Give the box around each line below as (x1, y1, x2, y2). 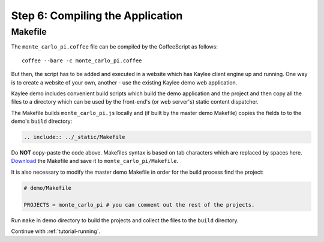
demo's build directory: (11, 117, 73, 125)
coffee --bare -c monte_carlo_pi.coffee (22, 57, 142, 64)
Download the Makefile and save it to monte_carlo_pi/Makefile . (11, 158, 179, 165)
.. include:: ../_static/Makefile (23, 134, 125, 141)
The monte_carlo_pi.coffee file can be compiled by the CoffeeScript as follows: (11, 43, 218, 50)
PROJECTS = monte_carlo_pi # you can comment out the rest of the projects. (23, 201, 255, 208)
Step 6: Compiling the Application (11, 9, 183, 22)
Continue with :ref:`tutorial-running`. (11, 228, 101, 235)
